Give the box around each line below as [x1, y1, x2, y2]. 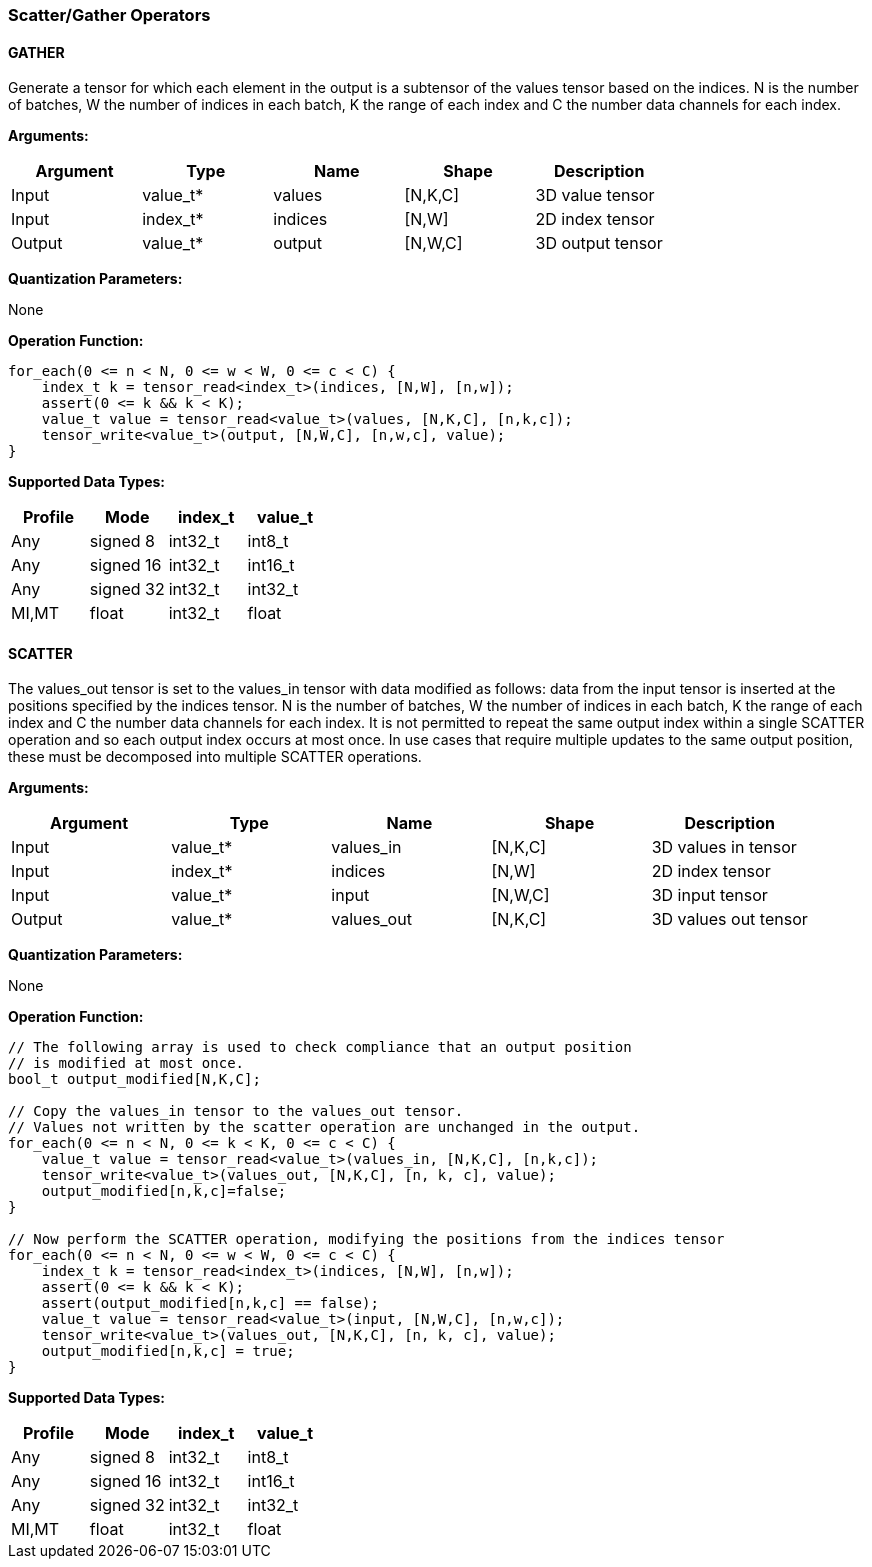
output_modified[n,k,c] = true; [41, 1343, 295, 1360]
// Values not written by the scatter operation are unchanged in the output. [8, 1119, 641, 1136]
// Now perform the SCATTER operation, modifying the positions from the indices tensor [8, 1231, 725, 1248]
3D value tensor [535, 185, 655, 206]
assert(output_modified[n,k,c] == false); [41, 1295, 379, 1312]
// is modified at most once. [8, 1055, 245, 1072]
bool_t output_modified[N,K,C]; [8, 1071, 261, 1088]
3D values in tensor [651, 837, 797, 858]
